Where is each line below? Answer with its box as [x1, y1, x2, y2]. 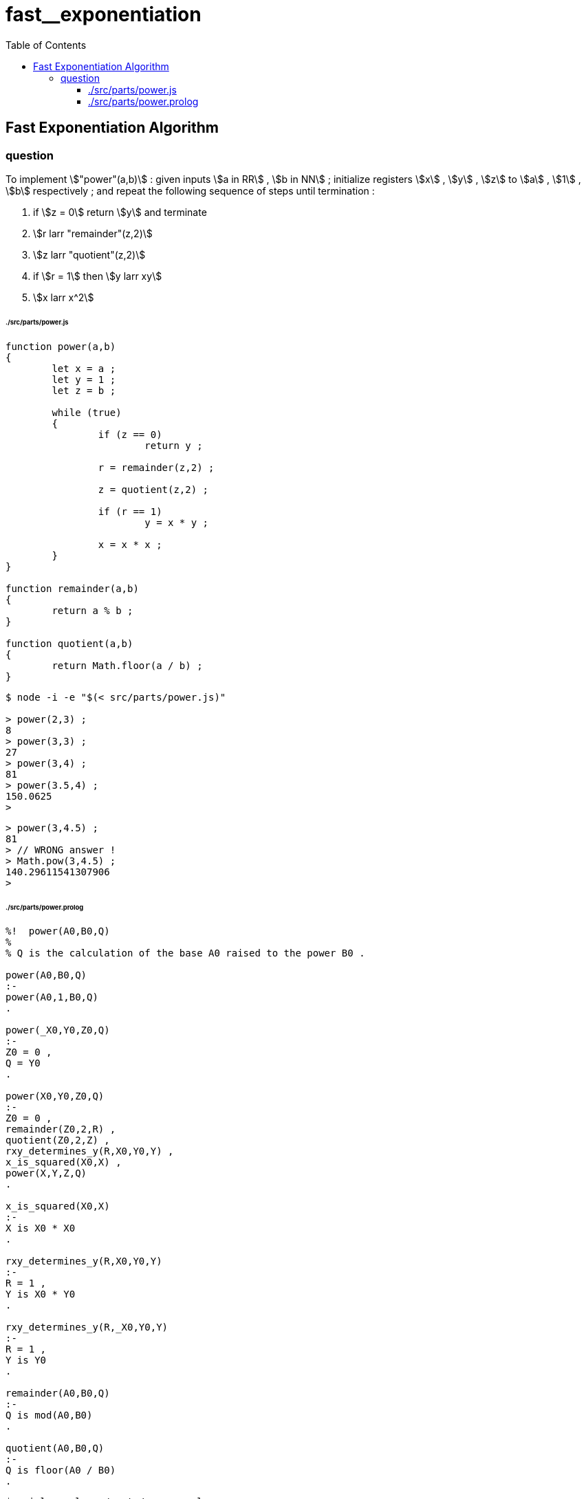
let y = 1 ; [52, 373, 116, 385]
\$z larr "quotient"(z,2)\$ [33, 248, 146, 261]
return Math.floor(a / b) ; [52, 659, 203, 671]
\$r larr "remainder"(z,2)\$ [33, 227, 153, 239]
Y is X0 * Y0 [6, 1289, 76, 1300]
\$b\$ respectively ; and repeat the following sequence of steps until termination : [6, 184, 375, 197]
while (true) [52, 406, 122, 418]
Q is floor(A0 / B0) [6, 1465, 116, 1476]
